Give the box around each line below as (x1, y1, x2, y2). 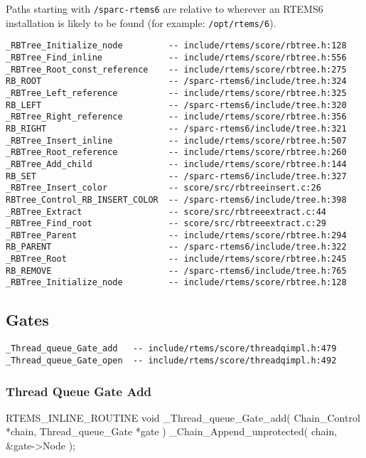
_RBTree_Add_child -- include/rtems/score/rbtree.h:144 (6, 159, 347, 169)
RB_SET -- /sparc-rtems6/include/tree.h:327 (6, 171, 347, 181)
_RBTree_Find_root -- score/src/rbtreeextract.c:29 (6, 218, 327, 229)
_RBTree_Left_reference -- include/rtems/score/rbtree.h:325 (6, 87, 347, 98)
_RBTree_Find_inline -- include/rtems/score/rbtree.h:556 (6, 52, 347, 63)
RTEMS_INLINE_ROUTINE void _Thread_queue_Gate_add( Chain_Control (6, 410, 360, 425)
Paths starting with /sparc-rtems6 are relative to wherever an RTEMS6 (6, 1, 323, 16)
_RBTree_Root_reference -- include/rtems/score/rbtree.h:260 (6, 147, 347, 158)
